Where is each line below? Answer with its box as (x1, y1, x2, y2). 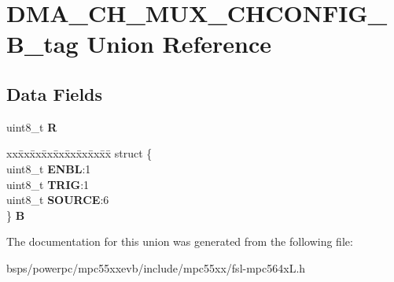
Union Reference (87, 28, 272, 60)
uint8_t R (6, 118, 57, 135)
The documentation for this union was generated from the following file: (6, 233, 353, 250)
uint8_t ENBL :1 (6, 160, 91, 176)
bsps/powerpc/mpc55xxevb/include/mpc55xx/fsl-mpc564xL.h (6, 259, 306, 276)
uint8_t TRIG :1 (6, 176, 90, 192)
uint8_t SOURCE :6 (6, 191, 109, 208)
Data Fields (6, 81, 103, 106)
